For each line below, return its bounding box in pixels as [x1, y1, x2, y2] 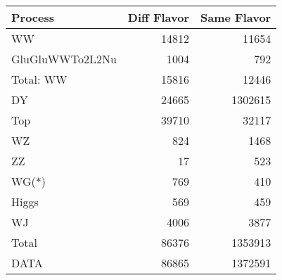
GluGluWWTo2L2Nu [11, 51, 117, 67]
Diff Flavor [127, 9, 190, 25]
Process [11, 9, 55, 25]
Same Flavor [200, 9, 271, 25]
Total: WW [11, 71, 68, 87]
